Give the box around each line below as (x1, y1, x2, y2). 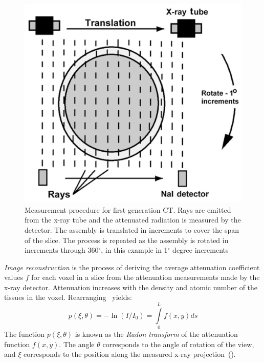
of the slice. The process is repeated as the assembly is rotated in (25, 234, 229, 245)
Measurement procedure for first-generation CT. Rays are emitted (25, 204, 231, 215)
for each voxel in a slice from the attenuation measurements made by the (31, 272, 260, 283)
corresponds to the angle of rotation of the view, (102, 338, 254, 349)
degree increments (172, 245, 229, 255)
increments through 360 (25, 245, 99, 255)
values (4, 272, 24, 283)
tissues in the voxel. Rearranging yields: (4, 292, 132, 302)
